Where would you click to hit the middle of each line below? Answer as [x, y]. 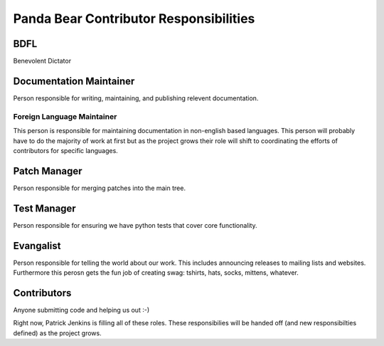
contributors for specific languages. [66, 150]
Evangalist [37, 246]
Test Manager [44, 208]
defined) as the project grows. [58, 333]
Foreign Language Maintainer [65, 116]
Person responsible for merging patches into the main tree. [100, 188]
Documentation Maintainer [74, 81]
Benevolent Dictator [42, 61]
